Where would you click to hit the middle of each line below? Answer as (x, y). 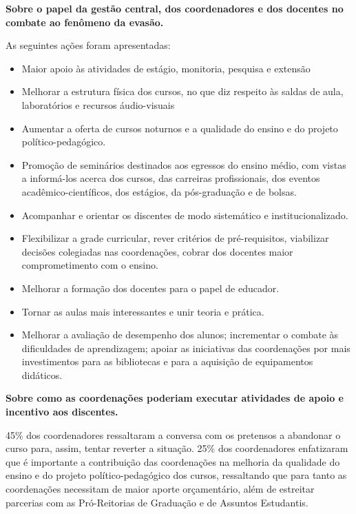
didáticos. (42, 374)
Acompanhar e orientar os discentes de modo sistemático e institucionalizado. (185, 215)
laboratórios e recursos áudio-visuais (98, 104)
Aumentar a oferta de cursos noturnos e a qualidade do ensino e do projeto (180, 128)
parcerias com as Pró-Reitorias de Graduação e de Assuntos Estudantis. (157, 502)
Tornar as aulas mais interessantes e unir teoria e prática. (143, 311)
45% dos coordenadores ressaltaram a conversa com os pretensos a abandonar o (173, 434)
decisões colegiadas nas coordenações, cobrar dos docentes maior (157, 251)
